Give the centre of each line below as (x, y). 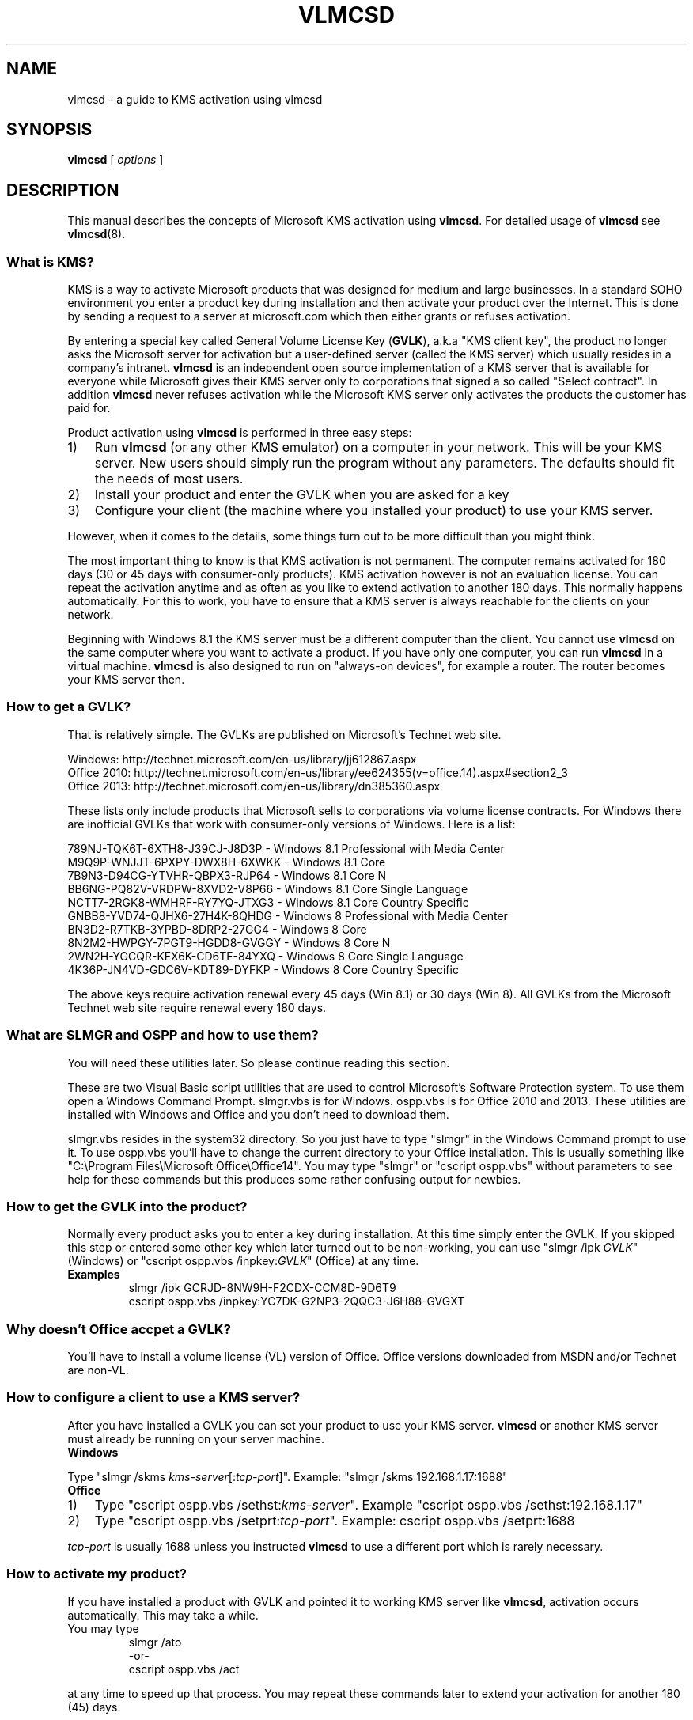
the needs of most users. (169, 479)
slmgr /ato (155, 1642)
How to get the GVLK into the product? (127, 1206)
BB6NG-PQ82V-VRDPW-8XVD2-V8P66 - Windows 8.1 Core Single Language (268, 888)
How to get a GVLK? (69, 707)
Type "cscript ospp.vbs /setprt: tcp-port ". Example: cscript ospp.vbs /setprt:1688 (335, 1520)
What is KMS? (50, 261)
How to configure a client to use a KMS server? (153, 1398)
